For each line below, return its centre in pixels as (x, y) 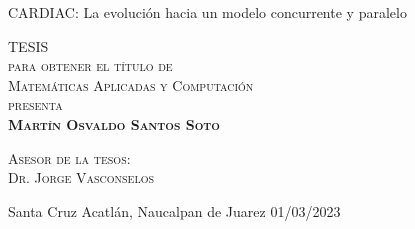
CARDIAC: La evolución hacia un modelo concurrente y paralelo (207, 12)
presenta (35, 104)
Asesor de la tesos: (69, 157)
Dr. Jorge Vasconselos (81, 177)
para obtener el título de (90, 65)
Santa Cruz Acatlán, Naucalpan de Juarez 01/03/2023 (174, 210)
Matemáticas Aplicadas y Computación (131, 84)
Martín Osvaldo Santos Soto (114, 123)
